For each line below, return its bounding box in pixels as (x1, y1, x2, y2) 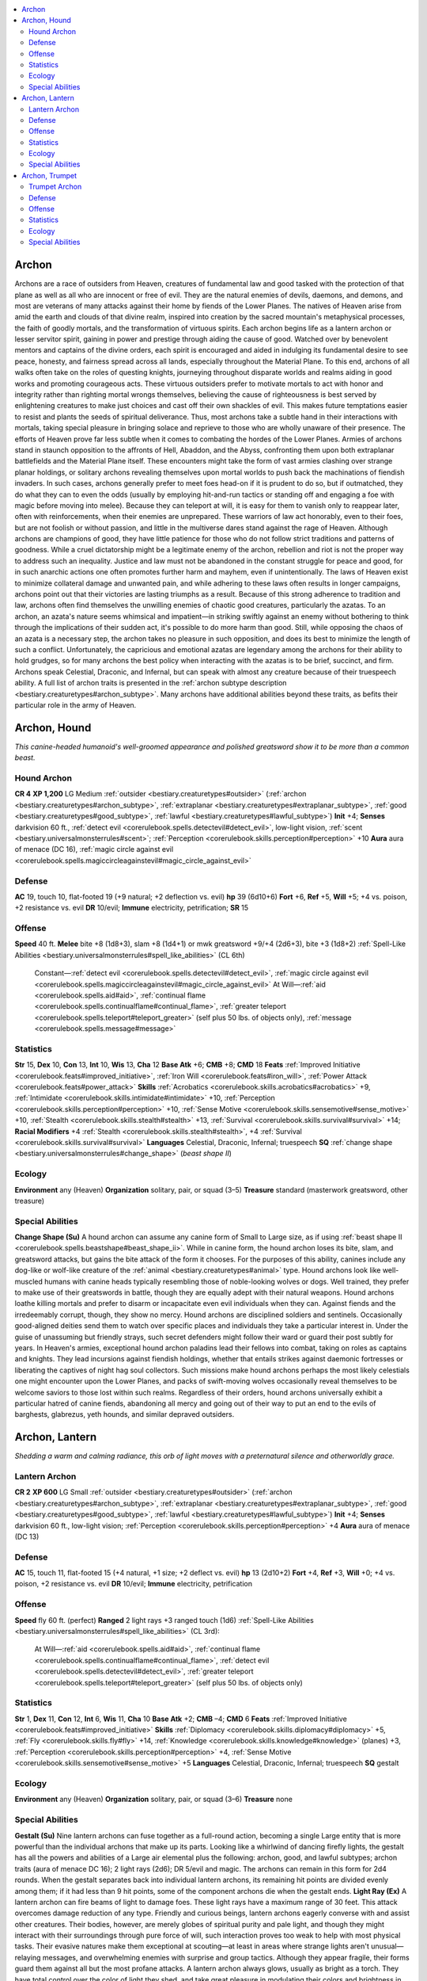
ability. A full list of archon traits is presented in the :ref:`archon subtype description (14, 678, 287, 688)
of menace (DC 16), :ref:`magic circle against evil (14, 845, 174, 854)
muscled (14, 1277, 43, 1286)
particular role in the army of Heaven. (14, 700, 137, 709)
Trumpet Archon (28, 182, 82, 192)
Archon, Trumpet (21, 170, 77, 180)
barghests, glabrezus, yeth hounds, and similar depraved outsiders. (14, 1410, 235, 1419)
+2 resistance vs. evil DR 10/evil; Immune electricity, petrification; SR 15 (14, 903, 249, 913)
